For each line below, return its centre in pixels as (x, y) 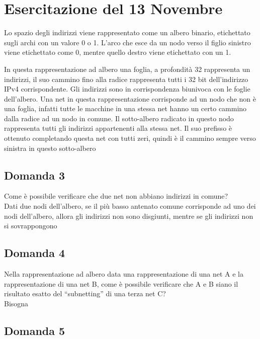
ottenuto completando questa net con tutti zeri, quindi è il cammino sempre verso (130, 138)
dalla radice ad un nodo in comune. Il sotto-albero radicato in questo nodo (119, 118)
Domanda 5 (35, 330)
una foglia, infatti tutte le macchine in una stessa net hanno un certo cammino (125, 108)
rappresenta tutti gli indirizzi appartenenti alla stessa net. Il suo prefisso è (118, 128)
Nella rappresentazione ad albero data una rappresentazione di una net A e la (124, 274)
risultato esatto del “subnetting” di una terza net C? (85, 293)
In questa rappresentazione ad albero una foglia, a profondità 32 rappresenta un (127, 69)
